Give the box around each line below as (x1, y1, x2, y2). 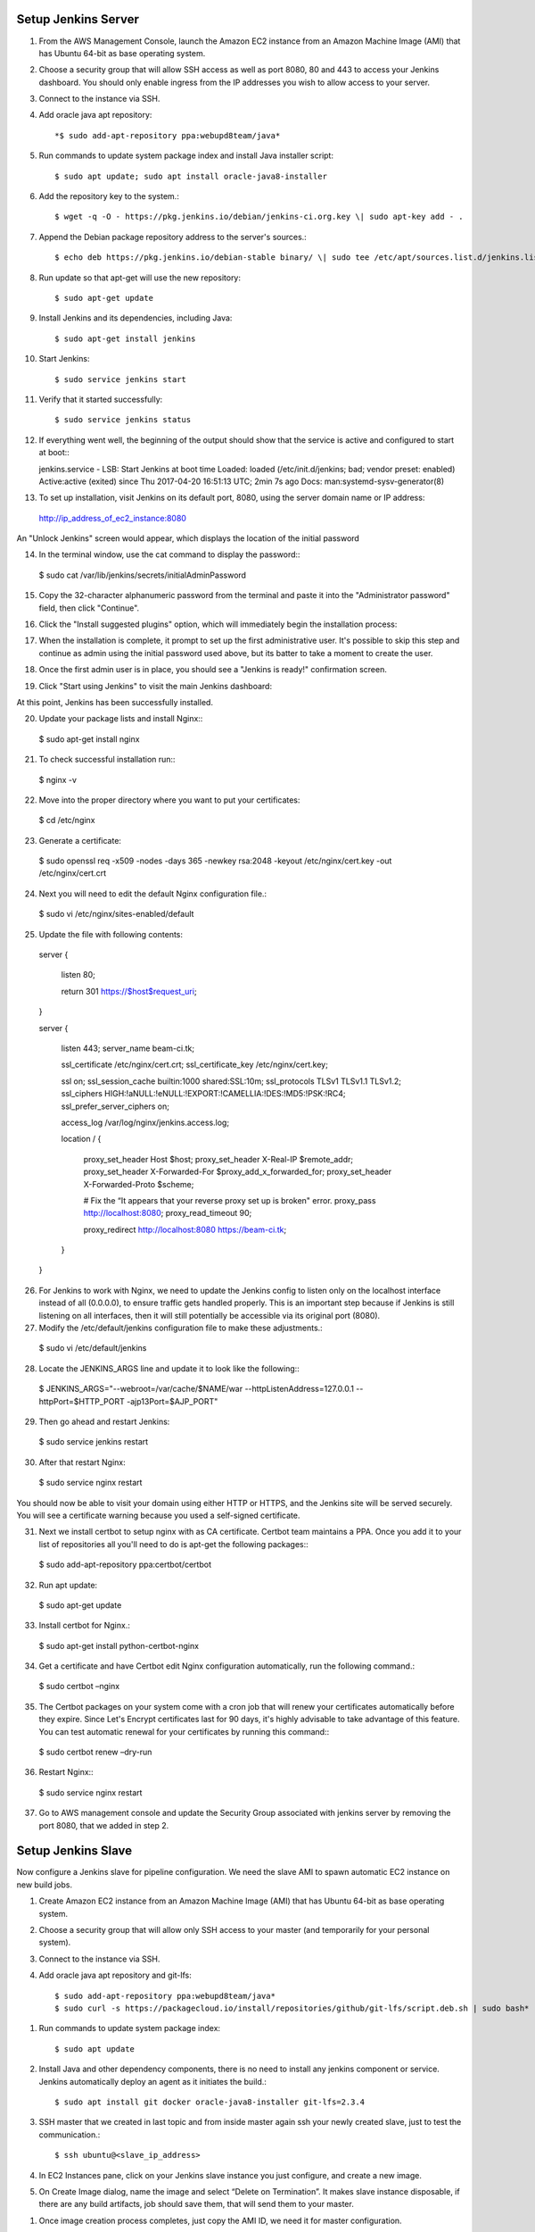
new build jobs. (16, 1879, 73, 1890)
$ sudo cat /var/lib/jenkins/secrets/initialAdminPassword (38, 570, 247, 580)
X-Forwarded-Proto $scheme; (83, 1178, 194, 1189)
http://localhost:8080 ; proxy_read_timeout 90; (83, 1208, 252, 1219)
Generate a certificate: (38, 835, 122, 845)
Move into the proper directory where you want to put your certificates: (38, 795, 300, 805)
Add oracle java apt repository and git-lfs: (38, 1970, 192, 1981)
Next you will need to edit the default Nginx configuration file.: (38, 888, 267, 899)
